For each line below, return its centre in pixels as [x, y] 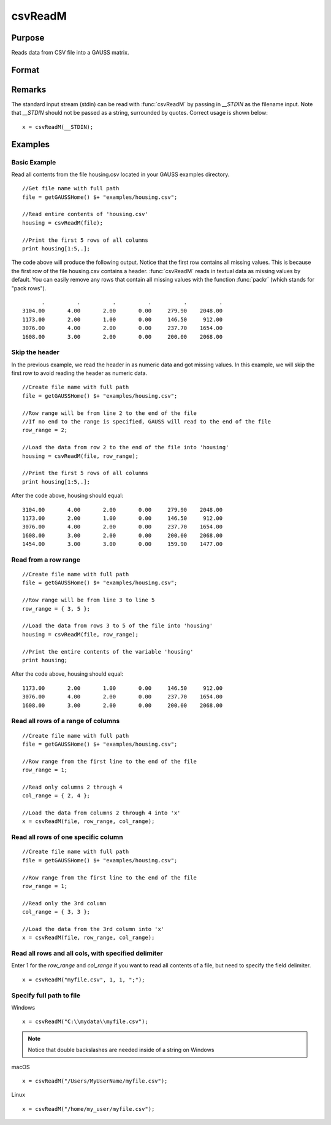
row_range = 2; [45, 430]
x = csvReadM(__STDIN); [58, 127]
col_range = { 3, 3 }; [56, 912]
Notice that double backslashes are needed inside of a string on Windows [121, 1050]
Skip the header [35, 352]
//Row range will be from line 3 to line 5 [89, 600]
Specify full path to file [46, 995]
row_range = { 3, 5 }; [56, 609]
